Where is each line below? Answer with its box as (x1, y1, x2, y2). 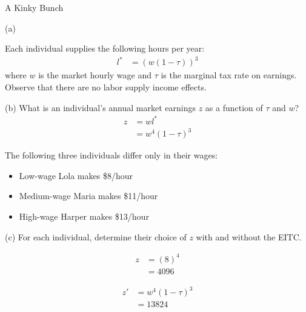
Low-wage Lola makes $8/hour (19, 169, 133, 181)
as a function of (205, 101, 263, 114)
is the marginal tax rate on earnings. (161, 69, 297, 81)
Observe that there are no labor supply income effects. (5, 80, 207, 93)
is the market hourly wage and (38, 69, 151, 81)
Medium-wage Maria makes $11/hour (19, 189, 158, 202)
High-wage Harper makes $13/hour (19, 209, 149, 222)
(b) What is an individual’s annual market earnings (5, 101, 196, 114)
